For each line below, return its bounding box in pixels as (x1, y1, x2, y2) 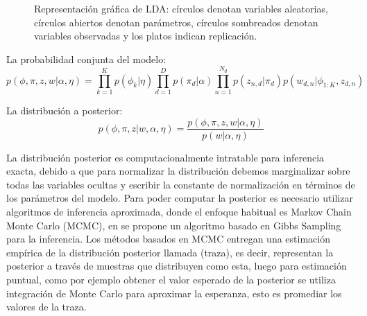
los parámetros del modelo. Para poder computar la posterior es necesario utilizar (6, 191, 353, 205)
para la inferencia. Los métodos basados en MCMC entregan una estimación (6, 231, 330, 246)
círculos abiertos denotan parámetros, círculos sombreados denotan (34, 15, 318, 29)
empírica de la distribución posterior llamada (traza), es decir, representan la (6, 245, 334, 259)
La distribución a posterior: (6, 103, 123, 117)
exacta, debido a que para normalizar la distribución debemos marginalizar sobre (6, 164, 350, 178)
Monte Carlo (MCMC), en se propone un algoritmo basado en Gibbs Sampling (6, 218, 341, 232)
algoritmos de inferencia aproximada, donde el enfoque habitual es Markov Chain (6, 204, 352, 218)
